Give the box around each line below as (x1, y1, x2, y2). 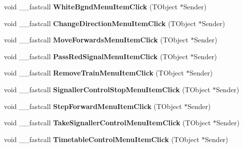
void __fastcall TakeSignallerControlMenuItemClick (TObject (4, 117, 211, 128)
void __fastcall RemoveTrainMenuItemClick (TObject (4, 68, 184, 78)
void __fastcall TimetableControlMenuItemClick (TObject (4, 134, 199, 144)
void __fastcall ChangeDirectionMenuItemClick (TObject (4, 18, 196, 28)
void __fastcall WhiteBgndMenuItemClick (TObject (4, 1, 178, 11)
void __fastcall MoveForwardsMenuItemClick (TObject (4, 35, 189, 45)
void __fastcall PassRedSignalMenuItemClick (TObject (4, 51, 188, 61)
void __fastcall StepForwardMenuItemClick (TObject (4, 101, 182, 111)
